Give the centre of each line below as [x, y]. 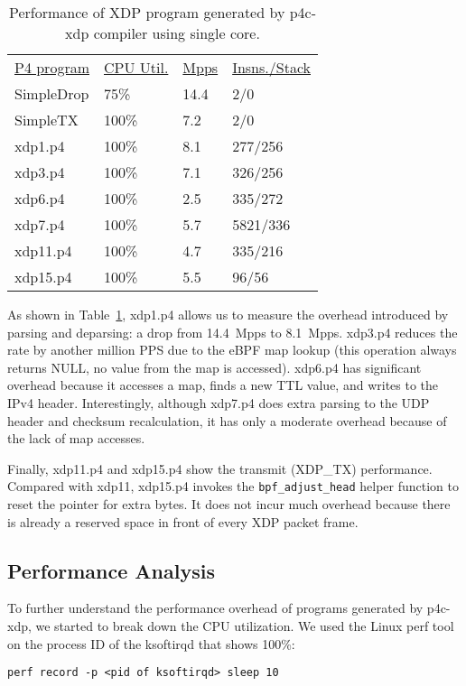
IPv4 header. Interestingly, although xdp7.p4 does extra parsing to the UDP [219, 402]
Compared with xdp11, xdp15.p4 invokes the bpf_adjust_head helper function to [233, 486]
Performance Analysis [111, 570]
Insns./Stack [271, 67]
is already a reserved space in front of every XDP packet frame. [183, 521]
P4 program [52, 67]
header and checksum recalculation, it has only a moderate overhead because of [227, 420]
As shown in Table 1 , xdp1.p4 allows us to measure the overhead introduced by [228, 314]
